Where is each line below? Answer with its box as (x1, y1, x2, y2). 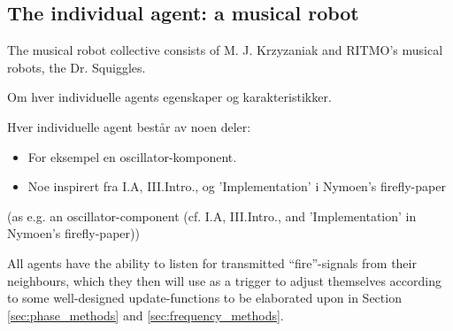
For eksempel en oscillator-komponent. (27, 147, 237, 165)
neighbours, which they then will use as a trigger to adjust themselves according (7, 271, 441, 289)
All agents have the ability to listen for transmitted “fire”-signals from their (7, 253, 417, 272)
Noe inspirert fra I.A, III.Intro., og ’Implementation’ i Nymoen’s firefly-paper (27, 177, 446, 196)
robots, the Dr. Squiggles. (7, 58, 146, 76)
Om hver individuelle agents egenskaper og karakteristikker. (7, 88, 332, 106)
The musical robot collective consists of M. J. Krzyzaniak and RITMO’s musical (7, 41, 443, 59)
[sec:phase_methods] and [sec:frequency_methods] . (7, 305, 284, 324)
